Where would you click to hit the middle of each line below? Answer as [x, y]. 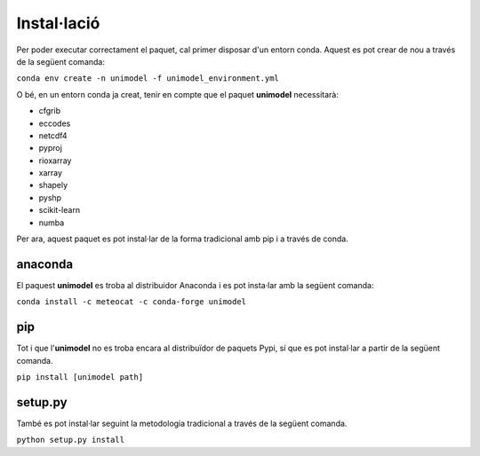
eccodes [55, 123]
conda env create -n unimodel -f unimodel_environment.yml [148, 79]
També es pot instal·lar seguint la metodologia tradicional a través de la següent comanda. [182, 423]
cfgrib [50, 111]
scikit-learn [59, 210]
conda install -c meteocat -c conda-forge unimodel [132, 302]
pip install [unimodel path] [80, 377]
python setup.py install [70, 440]
